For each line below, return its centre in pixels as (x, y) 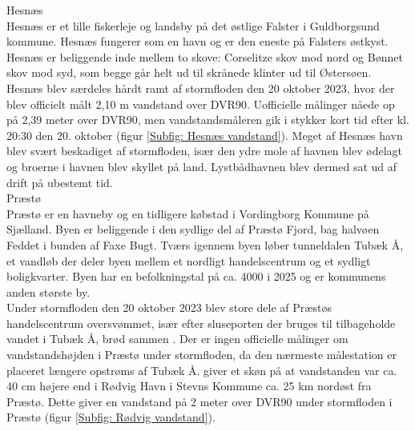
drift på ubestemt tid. (60, 182)
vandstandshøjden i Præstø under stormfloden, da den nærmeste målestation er (201, 355)
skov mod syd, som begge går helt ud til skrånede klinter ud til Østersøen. (189, 72)
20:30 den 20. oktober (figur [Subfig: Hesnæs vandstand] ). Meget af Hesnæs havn (205, 135)
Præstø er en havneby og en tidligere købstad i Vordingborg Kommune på (188, 213)
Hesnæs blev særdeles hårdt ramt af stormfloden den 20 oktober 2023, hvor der (201, 88)
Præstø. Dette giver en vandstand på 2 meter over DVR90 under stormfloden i (199, 401)
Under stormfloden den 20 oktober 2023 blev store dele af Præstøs (169, 307)
